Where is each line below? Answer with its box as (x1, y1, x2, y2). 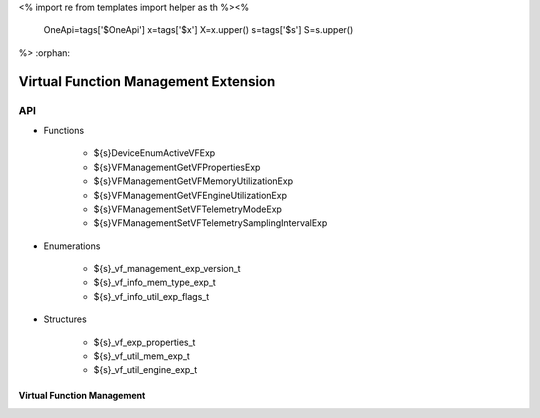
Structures (43, 313, 87, 325)
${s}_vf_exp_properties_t (93, 336, 196, 348)
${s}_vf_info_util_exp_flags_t (93, 290, 210, 302)
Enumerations (43, 240, 101, 252)
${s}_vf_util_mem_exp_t (93, 350, 190, 362)
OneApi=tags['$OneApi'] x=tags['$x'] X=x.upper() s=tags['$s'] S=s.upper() (43, 24, 354, 36)
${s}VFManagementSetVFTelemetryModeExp (93, 203, 282, 215)
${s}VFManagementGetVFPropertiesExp (93, 161, 261, 173)
